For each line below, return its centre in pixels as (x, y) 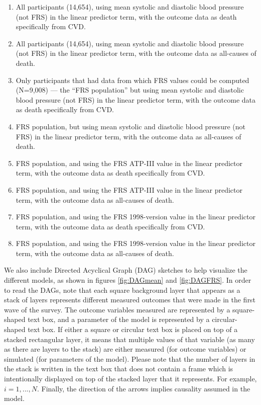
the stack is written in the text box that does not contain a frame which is (119, 369)
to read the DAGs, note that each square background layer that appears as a (122, 290)
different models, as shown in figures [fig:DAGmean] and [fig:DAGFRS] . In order (128, 280)
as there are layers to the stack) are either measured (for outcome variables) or (125, 349)
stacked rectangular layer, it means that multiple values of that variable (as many (129, 339)
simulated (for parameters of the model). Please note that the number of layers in (130, 358)
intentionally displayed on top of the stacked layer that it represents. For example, (130, 378)
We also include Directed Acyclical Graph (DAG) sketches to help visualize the (126, 270)
